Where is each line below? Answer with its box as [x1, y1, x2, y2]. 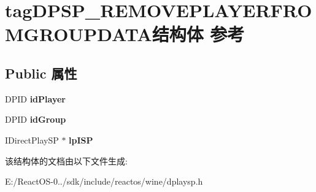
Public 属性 [5, 63, 77, 82]
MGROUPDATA [5, 21, 152, 47]
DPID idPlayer [5, 92, 66, 105]
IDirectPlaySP [5, 133, 59, 146]
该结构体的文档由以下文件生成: [5, 154, 128, 167]
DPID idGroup [5, 113, 66, 126]
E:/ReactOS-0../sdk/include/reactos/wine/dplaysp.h [5, 175, 203, 188]
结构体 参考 [152, 21, 245, 47]
